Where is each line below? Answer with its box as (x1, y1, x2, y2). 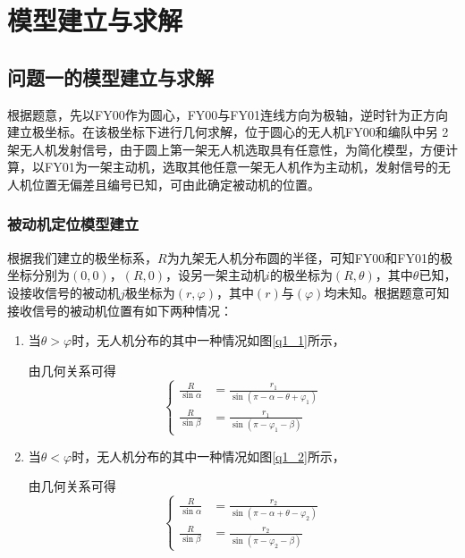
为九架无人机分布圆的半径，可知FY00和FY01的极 (166, 248, 452, 266)
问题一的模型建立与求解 (7, 63, 214, 90)
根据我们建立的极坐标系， (7, 248, 157, 266)
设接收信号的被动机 (7, 283, 120, 301)
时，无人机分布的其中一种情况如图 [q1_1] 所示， (72, 331, 345, 350)
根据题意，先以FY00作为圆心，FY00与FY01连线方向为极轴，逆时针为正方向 (7, 105, 448, 123)
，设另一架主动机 (165, 266, 266, 284)
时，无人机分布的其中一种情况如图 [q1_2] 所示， (72, 446, 345, 465)
